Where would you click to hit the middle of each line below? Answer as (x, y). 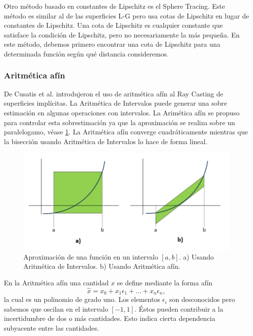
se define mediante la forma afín (165, 282)
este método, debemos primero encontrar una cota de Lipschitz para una (112, 44)
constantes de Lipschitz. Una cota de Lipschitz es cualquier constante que (114, 25)
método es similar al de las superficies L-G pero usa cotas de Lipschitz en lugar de (126, 15)
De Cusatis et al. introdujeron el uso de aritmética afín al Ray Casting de (114, 93)
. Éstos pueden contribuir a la (179, 308)
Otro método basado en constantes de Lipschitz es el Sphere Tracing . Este (115, 6)
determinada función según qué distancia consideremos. (86, 53)
